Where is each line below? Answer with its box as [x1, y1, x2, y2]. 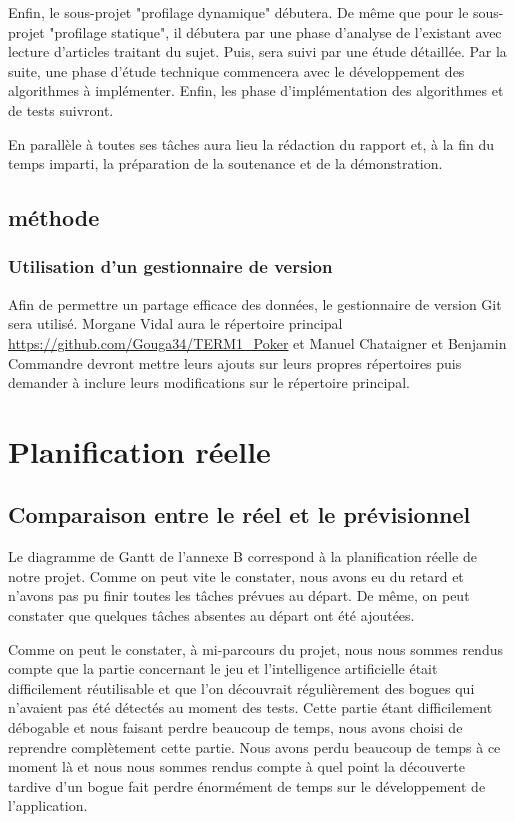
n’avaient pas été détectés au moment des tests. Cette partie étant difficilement [8, 697, 493, 718]
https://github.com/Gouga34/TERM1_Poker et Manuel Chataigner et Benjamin [8, 332, 507, 353]
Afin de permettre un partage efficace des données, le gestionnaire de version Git [8, 293, 502, 314]
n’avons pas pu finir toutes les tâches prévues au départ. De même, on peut [8, 585, 470, 606]
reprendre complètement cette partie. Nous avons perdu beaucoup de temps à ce [8, 736, 501, 757]
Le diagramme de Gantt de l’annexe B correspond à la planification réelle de [8, 546, 477, 567]
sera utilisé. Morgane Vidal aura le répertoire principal [8, 313, 343, 334]
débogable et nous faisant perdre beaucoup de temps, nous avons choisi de [8, 717, 463, 738]
